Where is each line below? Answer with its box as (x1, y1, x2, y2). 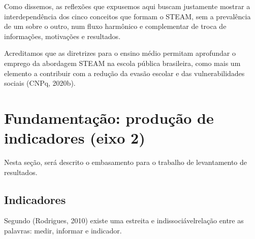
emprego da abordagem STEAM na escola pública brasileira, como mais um (4, 57, 241, 68)
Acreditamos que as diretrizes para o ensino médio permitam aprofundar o (4, 48, 236, 58)
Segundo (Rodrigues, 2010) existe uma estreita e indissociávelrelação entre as (4, 215, 244, 226)
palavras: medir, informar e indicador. (4, 225, 122, 236)
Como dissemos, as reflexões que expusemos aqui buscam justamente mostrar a (4, 1, 250, 11)
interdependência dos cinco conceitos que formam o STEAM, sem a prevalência (4, 11, 251, 21)
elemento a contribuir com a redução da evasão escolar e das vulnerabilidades (4, 67, 245, 78)
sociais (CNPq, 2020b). (4, 78, 76, 88)
